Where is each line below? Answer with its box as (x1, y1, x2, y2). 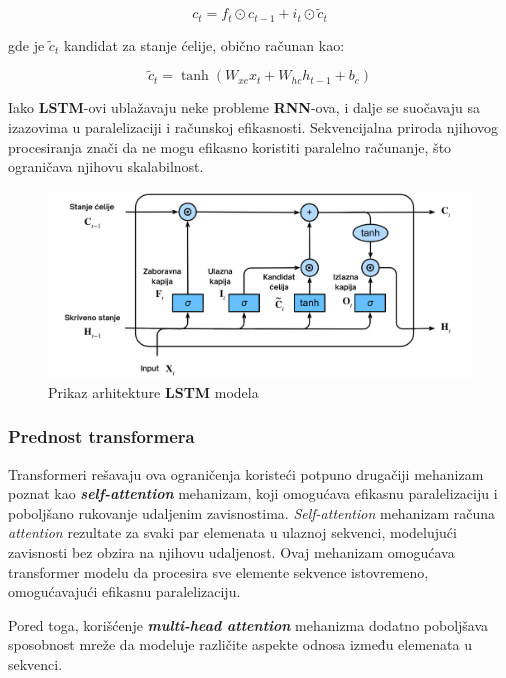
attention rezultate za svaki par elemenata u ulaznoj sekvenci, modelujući (8, 522, 457, 543)
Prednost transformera (8, 424, 195, 449)
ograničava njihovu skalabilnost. (8, 156, 204, 177)
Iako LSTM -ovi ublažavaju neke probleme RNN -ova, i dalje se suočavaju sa (8, 97, 480, 118)
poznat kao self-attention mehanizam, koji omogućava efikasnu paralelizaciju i (8, 483, 498, 504)
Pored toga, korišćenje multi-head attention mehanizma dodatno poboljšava (8, 614, 489, 635)
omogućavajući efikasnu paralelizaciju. (8, 581, 241, 602)
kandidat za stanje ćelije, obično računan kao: (63, 34, 345, 55)
